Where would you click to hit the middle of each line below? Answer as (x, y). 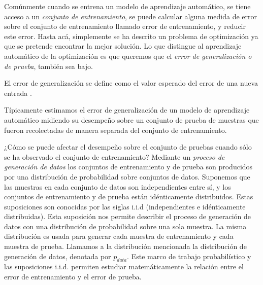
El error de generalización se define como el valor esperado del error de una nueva (131, 83)
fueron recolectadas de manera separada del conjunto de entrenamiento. (116, 130)
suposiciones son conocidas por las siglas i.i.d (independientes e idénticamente (125, 206)
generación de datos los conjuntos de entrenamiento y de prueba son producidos (128, 167)
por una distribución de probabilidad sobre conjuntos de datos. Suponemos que (127, 176)
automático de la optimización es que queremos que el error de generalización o (128, 56)
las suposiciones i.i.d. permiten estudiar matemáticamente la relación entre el (124, 266)
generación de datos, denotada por (58, 256)
